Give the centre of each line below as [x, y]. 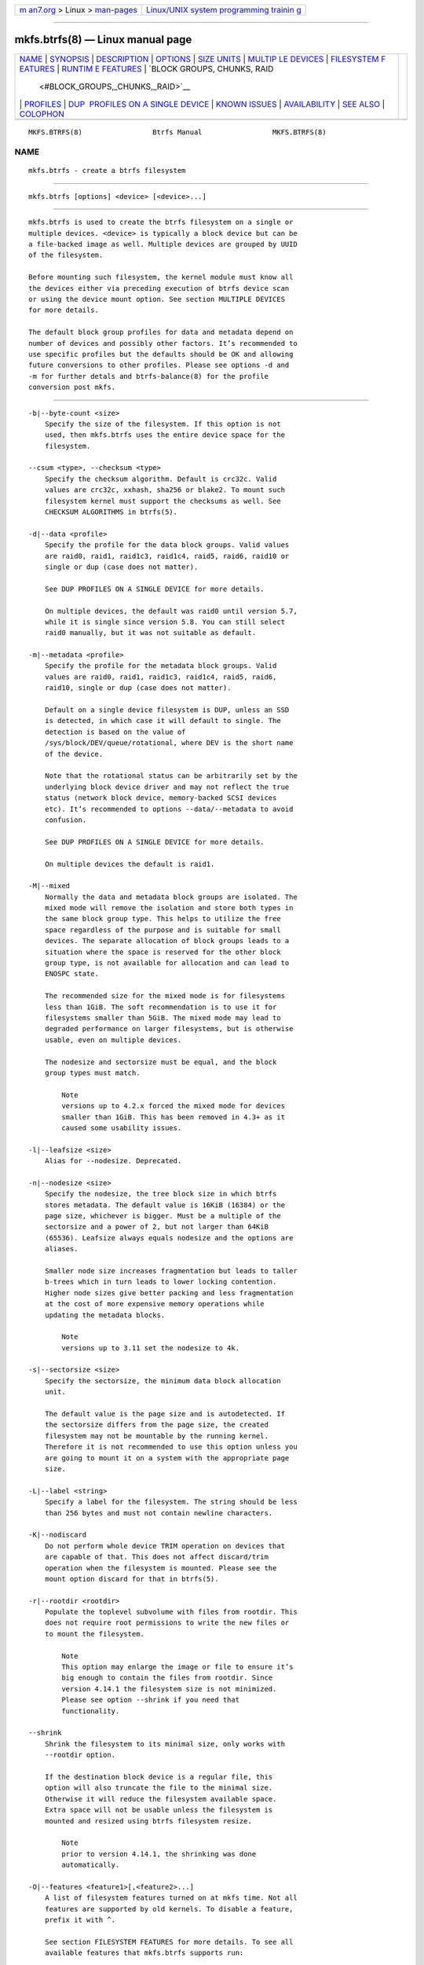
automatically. [91, 1865]
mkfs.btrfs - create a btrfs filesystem [107, 171]
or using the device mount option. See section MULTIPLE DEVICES [157, 299]
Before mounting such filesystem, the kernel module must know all [161, 277]
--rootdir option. [80, 1755]
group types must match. [92, 1072]
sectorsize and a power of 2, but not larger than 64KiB [156, 1227]
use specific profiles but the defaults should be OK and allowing [161, 354]
